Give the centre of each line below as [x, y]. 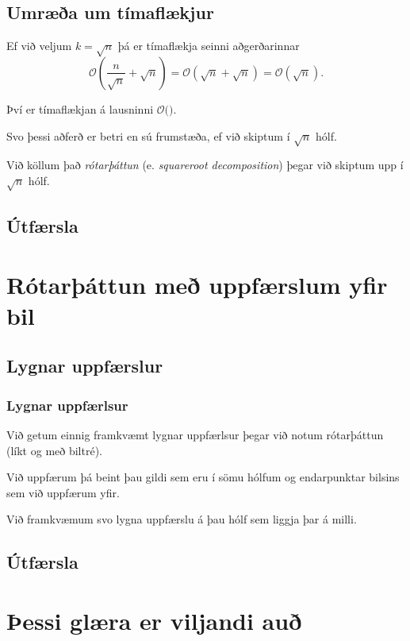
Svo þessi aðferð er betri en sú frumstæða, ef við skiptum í [148, 135]
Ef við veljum [39, 46]
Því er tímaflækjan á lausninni [80, 108]
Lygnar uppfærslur [85, 366]
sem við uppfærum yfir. [63, 492]
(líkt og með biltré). [54, 450]
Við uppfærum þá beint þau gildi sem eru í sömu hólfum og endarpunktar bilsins [203, 477]
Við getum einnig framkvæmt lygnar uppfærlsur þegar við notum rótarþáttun [195, 435]
